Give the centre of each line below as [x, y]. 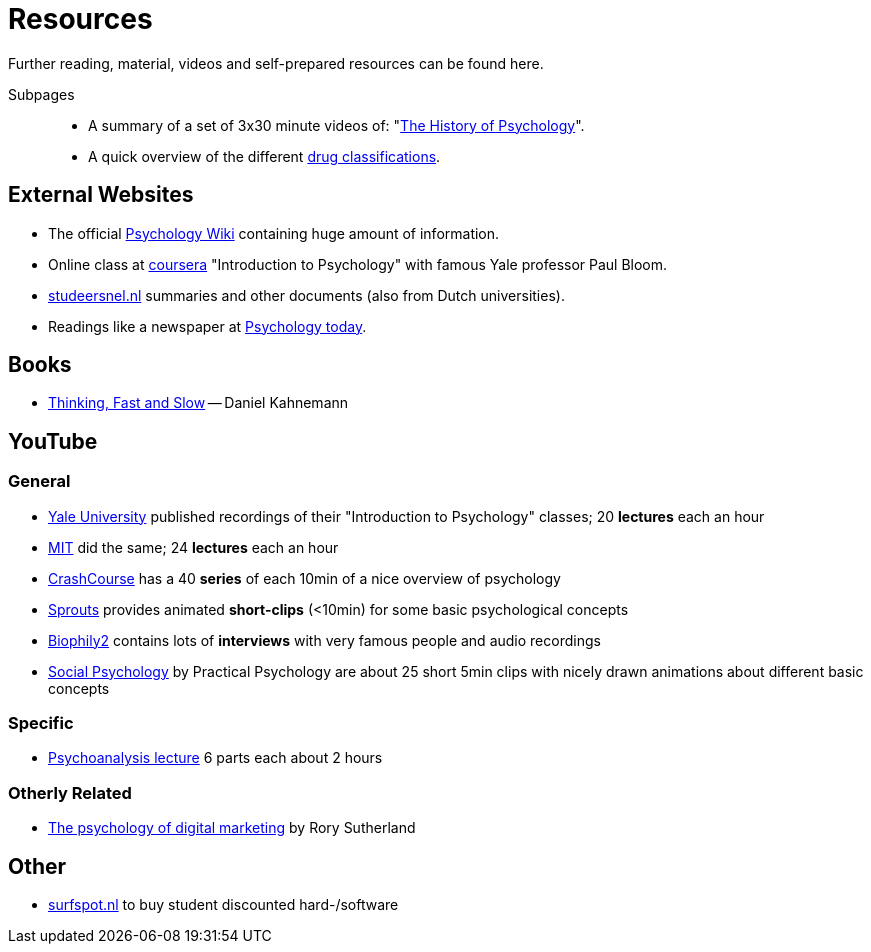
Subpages [41, 94]
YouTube [53, 441]
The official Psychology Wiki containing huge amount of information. [274, 233]
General [39, 481]
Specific [41, 723]
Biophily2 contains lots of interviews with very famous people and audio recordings [324, 640]
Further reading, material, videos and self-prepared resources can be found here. [276, 63]
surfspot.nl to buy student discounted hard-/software [223, 904]
